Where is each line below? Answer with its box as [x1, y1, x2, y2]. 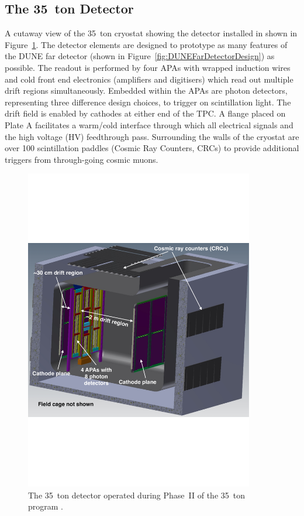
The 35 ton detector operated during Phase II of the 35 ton [28, 488, 246, 501]
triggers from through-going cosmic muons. [5, 153, 158, 165]
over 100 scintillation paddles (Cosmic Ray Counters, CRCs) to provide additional [5, 142, 299, 154]
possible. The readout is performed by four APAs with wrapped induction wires [5, 61, 291, 73]
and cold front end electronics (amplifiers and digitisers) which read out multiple [5, 73, 293, 85]
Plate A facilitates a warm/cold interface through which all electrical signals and [5, 118, 293, 131]
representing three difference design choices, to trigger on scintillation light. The [5, 95, 291, 108]
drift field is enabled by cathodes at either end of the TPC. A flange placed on [5, 107, 286, 119]
